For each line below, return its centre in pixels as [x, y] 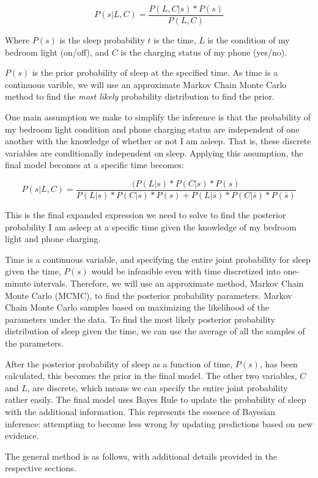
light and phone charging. [53, 239]
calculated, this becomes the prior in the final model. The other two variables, [151, 376]
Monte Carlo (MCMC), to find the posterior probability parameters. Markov [149, 295]
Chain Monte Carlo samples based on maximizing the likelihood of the [137, 307]
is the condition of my [249, 40]
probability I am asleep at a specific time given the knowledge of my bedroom [151, 226]
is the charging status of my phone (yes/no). [204, 52]
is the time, [175, 40]
